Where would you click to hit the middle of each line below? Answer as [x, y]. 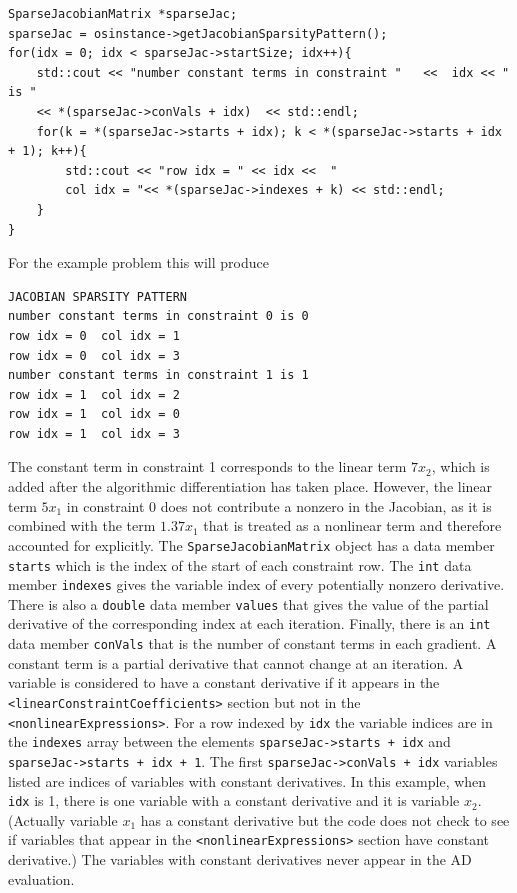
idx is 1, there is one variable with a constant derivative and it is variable [234, 800]
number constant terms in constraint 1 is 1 [158, 375]
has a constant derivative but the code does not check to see [325, 819]
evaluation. [41, 878]
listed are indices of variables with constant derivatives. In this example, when [247, 780]
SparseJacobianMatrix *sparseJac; [123, 14]
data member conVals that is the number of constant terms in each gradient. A [252, 643]
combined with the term [82, 525]
